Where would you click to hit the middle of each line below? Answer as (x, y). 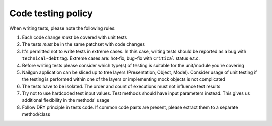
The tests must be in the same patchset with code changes (83, 44)
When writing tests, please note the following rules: (62, 28)
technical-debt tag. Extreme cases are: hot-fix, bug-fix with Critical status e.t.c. (111, 58)
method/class (36, 114)
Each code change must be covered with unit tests (75, 37)
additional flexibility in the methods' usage (66, 100)
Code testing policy (51, 13)
